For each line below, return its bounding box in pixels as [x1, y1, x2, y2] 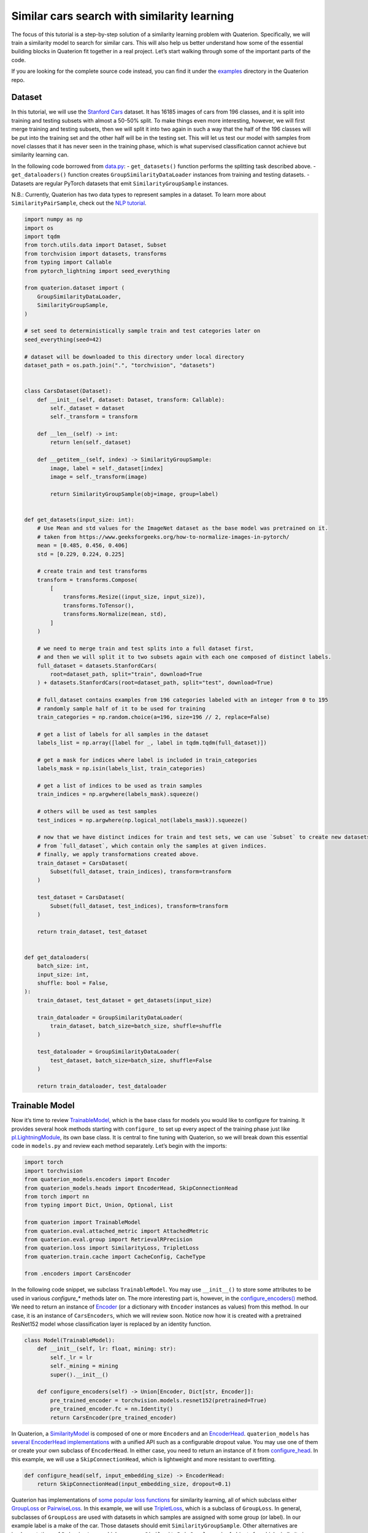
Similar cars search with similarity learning [11, 9, 234, 23]
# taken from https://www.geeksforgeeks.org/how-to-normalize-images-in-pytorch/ [37, 533, 289, 540]
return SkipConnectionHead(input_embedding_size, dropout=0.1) [37, 1481, 232, 1488]
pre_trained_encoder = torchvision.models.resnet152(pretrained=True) [50, 1397, 267, 1404]
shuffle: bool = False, [37, 980, 109, 987]
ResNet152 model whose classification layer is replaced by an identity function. [11, 1320, 212, 1328]
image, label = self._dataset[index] [50, 465, 164, 472]
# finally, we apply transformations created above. [37, 851, 199, 858]
